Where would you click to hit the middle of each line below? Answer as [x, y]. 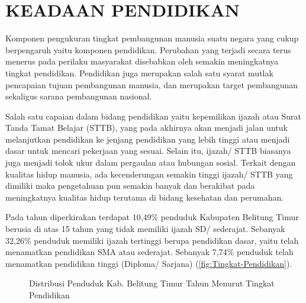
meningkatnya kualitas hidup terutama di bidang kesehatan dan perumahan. [145, 197]
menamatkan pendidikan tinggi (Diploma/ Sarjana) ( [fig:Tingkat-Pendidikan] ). [149, 263]
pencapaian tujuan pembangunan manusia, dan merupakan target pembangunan [152, 84]
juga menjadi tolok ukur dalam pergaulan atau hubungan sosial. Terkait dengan [151, 162]
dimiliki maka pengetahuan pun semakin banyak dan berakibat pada [130, 186]
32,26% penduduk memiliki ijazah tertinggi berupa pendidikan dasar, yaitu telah [152, 240]
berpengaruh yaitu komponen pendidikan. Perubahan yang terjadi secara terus [148, 49]
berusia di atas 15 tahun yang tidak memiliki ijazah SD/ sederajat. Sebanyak [145, 229]
